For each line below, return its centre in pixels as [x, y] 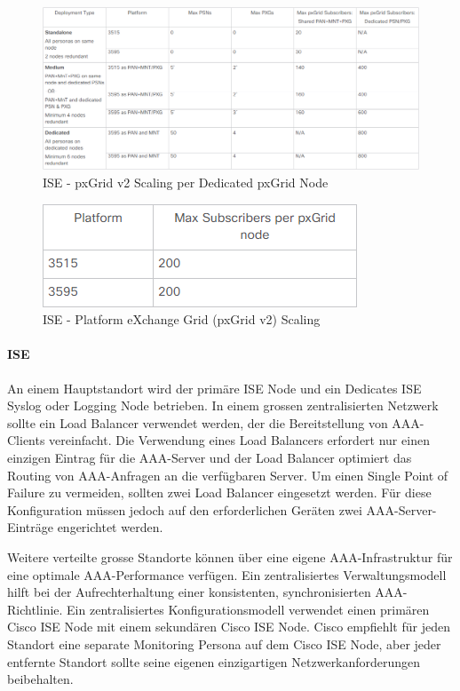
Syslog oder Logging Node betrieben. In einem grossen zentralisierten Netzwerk [223, 405]
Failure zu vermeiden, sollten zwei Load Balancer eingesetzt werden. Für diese [219, 492]
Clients [26, 440]
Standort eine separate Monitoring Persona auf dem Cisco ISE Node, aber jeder [224, 643]
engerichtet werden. [110, 527]
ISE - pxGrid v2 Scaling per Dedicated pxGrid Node [186, 183]
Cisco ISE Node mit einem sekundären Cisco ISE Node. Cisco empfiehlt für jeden [229, 627]
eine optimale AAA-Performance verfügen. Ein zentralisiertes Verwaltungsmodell [227, 574]
